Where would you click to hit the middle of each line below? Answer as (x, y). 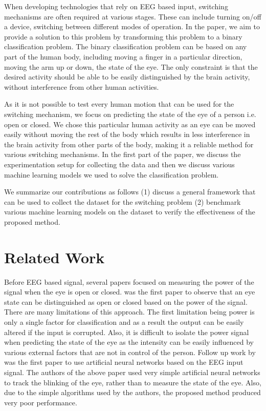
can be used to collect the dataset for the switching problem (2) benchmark (123, 201)
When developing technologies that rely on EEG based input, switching (116, 6)
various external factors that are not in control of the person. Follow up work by (130, 352)
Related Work (54, 257)
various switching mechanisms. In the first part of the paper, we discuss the (123, 154)
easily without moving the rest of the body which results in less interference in (127, 134)
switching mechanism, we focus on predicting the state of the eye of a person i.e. (130, 114)
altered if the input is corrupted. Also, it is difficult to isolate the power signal (127, 332)
